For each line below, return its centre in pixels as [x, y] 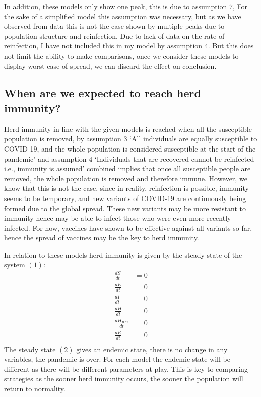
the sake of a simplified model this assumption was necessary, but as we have [123, 16]
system [15, 264]
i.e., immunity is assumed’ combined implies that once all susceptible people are [127, 168]
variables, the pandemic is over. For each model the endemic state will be [117, 359]
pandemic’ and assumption [45, 158]
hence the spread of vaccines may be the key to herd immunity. [102, 238]
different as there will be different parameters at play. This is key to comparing [126, 368]
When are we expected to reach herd [103, 93]
